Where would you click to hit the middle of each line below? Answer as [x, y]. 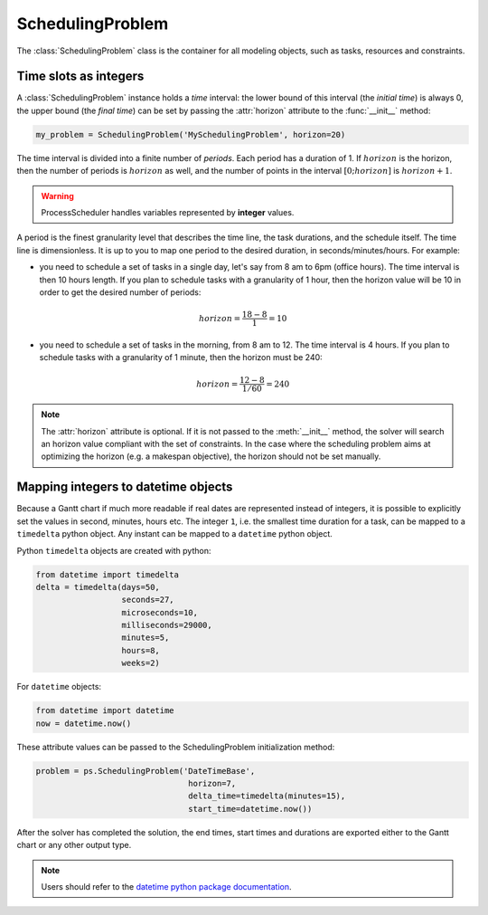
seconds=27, [148, 600]
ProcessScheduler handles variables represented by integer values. [168, 212]
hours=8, [141, 650]
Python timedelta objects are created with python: [114, 550]
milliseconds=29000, [167, 625]
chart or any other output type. [74, 845]
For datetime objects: [59, 687]
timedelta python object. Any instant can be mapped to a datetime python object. [175, 534]
